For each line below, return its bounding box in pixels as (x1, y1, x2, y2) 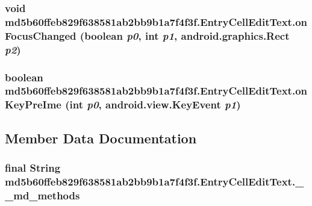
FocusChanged (5, 28, 76, 43)
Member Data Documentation (5, 128, 197, 147)
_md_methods (5, 187, 80, 202)
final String (5, 160, 61, 175)
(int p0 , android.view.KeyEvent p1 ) (65, 97, 241, 112)
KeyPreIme (5, 97, 61, 112)
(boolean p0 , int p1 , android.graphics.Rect (80, 28, 290, 43)
